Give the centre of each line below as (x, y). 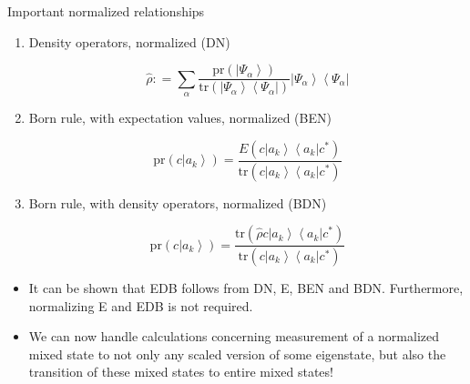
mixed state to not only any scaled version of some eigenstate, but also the (237, 354)
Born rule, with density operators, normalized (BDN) (178, 202)
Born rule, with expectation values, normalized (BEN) (180, 118)
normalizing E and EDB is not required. (141, 305)
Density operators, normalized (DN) (129, 41)
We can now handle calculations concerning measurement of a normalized (234, 336)
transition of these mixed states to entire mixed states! (181, 372)
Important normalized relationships (106, 11)
